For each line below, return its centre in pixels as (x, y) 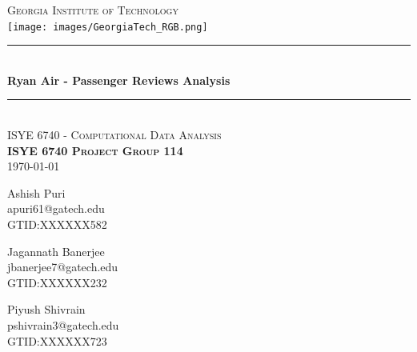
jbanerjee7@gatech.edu (63, 267)
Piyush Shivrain (46, 309)
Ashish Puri (36, 192)
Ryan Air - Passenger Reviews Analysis (119, 80)
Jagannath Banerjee (56, 251)
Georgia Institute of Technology (93, 10)
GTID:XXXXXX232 (57, 282)
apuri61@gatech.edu (56, 208)
